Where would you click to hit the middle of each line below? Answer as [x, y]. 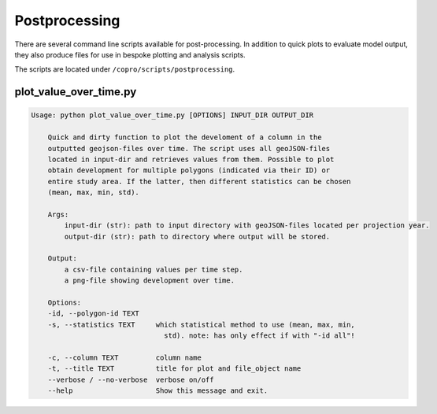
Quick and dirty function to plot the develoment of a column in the [185, 137]
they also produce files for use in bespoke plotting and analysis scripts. [130, 54]
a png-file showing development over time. [150, 281]
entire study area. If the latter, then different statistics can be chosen [199, 181]
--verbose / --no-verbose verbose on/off [131, 379]
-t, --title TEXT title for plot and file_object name [174, 369]
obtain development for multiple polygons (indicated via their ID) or [189, 170]
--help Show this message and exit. [158, 391]
